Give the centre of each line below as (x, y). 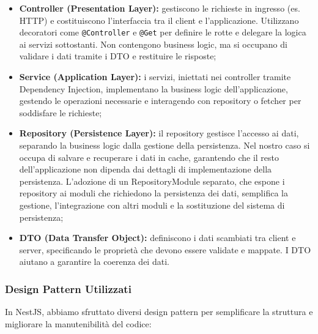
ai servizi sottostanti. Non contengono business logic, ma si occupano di (153, 44)
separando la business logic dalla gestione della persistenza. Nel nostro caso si (165, 145)
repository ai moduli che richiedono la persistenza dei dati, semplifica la (153, 193)
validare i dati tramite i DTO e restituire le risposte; (118, 56)
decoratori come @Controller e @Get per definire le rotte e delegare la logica (163, 32)
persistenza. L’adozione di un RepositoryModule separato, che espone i (152, 181)
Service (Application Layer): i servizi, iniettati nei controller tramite (155, 77)
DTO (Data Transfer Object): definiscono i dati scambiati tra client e (157, 238)
